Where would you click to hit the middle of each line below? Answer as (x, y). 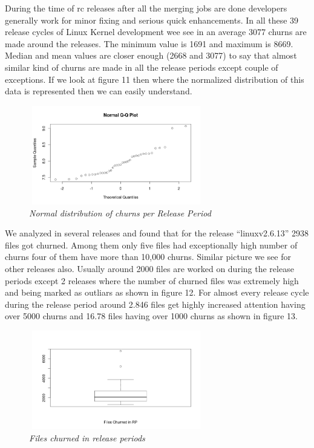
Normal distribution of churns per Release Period (120, 213)
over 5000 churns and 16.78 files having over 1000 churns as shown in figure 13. (151, 316)
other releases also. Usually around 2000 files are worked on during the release (149, 268)
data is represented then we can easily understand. (99, 91)
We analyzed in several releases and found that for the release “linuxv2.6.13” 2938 (157, 233)
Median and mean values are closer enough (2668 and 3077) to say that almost (151, 55)
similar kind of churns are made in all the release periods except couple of (142, 67)
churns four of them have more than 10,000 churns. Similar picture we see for (148, 257)
